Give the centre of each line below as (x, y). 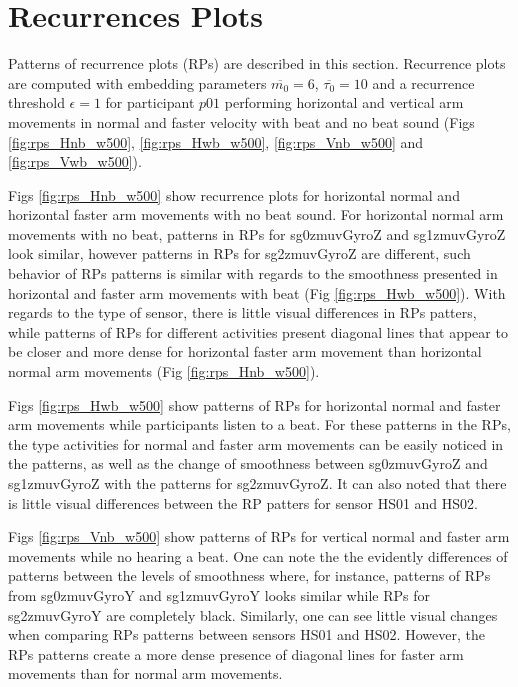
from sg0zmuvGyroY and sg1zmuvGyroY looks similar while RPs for (219, 594)
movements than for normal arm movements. (145, 673)
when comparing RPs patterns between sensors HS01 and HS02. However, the (246, 634)
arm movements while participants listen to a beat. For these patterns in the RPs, (259, 424)
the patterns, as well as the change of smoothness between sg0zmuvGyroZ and (248, 463)
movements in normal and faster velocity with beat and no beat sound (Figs (241, 121)
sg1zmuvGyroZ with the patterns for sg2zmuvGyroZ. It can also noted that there (257, 483)
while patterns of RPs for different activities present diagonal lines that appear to (258, 331)
